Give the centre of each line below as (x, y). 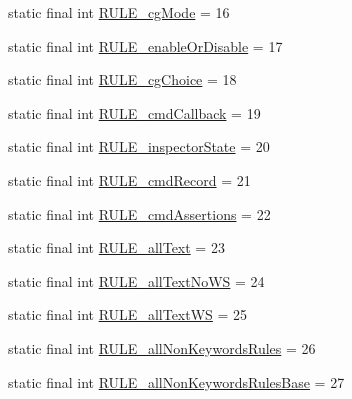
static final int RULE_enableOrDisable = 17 (145, 45)
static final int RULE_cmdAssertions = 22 (139, 213)
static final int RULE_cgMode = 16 (119, 12)
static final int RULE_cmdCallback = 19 (134, 112)
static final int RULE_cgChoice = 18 (122, 79)
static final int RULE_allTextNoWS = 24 (136, 280)
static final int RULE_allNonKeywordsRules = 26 (162, 347)
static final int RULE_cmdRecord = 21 (129, 179)
